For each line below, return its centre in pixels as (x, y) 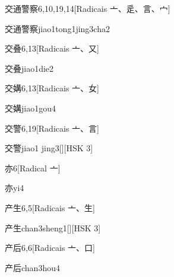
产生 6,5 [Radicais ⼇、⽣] (50, 207)
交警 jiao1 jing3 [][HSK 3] (49, 148)
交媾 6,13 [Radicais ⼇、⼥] (52, 88)
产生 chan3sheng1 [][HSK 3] (53, 227)
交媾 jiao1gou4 (30, 108)
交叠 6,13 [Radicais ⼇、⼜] (52, 48)
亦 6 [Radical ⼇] (33, 168)
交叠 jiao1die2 (29, 68)
